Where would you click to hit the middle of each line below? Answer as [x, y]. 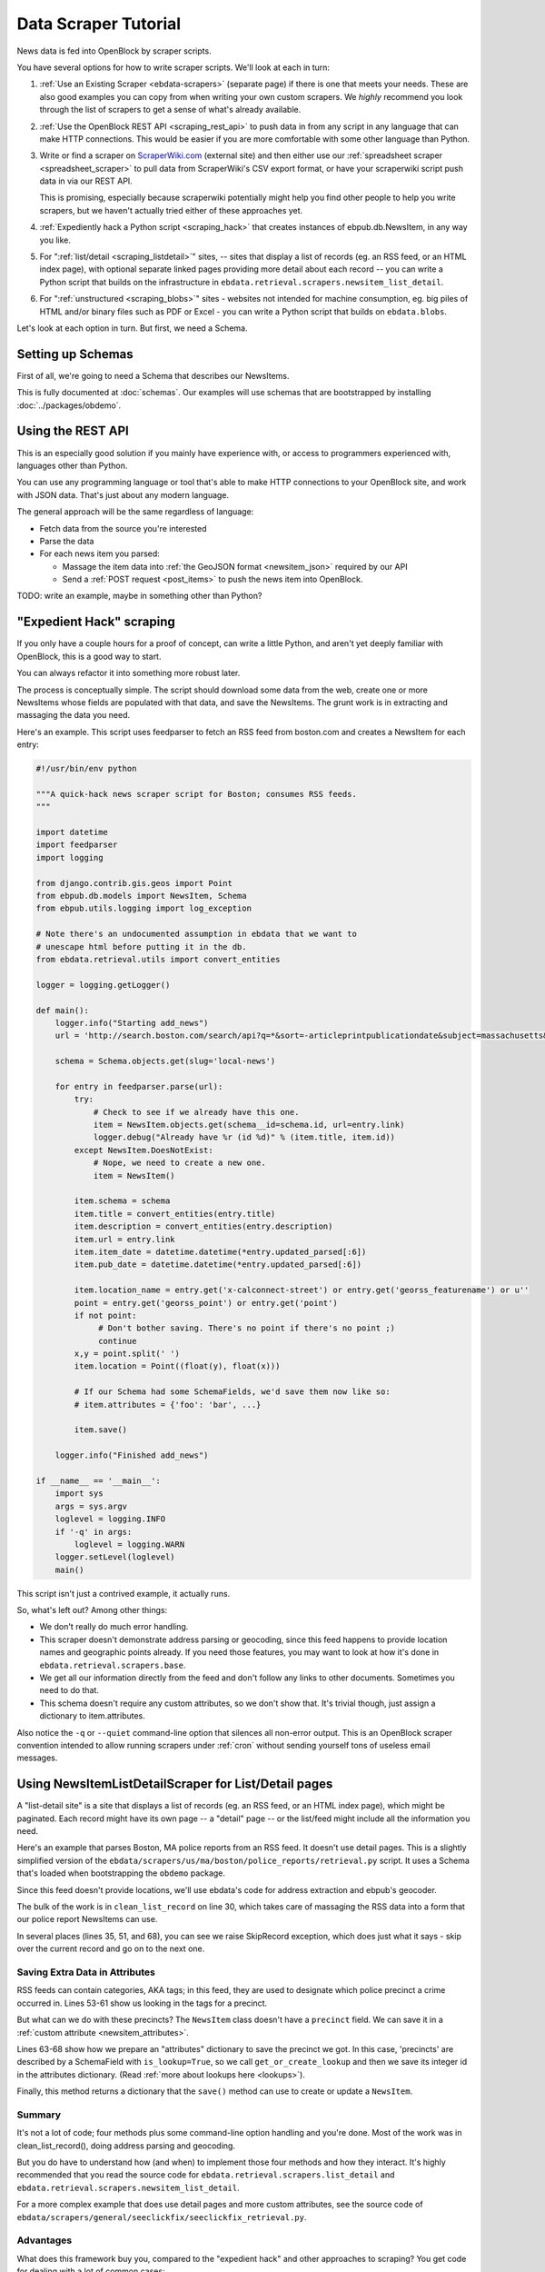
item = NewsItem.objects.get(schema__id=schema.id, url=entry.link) [249, 1125]
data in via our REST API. [86, 181]
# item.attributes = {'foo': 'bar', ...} [168, 1405]
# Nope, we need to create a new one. [180, 1163]
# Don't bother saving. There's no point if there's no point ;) [247, 1328]
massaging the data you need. [74, 715]
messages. [37, 1758]
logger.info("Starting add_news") [132, 1023]
